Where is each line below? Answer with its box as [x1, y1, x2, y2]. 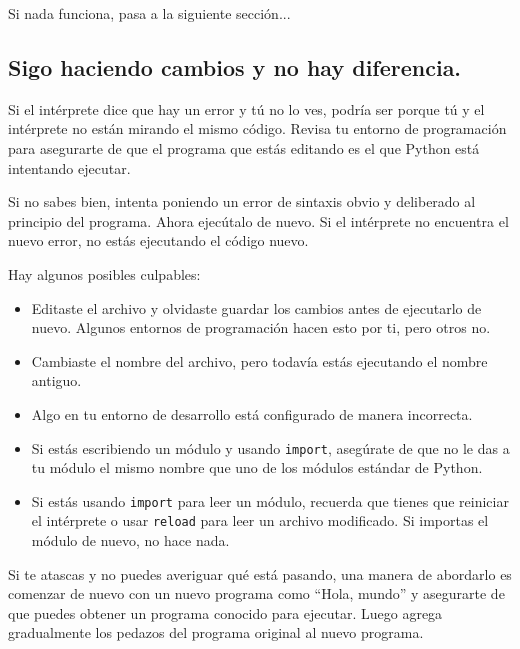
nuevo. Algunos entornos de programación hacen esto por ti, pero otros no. [31, 317, 491, 338]
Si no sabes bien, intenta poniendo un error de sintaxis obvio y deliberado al [8, 191, 476, 212]
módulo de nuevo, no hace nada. [31, 530, 230, 551]
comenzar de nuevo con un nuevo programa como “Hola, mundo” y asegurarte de [8, 583, 505, 604]
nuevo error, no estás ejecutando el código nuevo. [8, 230, 309, 251]
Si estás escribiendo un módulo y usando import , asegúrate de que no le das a [31, 437, 510, 458]
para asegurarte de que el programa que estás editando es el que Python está [8, 137, 480, 158]
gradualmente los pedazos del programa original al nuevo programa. [8, 622, 424, 643]
